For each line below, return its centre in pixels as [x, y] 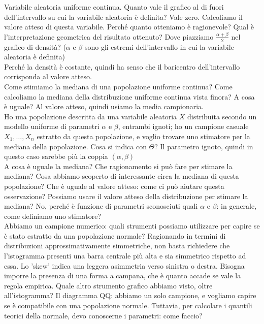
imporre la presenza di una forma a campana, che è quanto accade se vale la [123, 276]
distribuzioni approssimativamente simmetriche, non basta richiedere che [117, 246]
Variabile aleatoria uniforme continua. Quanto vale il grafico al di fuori [114, 7]
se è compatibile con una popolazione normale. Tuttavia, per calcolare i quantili [128, 305]
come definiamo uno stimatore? [53, 216]
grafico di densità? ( [35, 46]
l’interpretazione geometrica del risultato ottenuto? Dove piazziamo [109, 36]
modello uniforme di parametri [52, 126]
